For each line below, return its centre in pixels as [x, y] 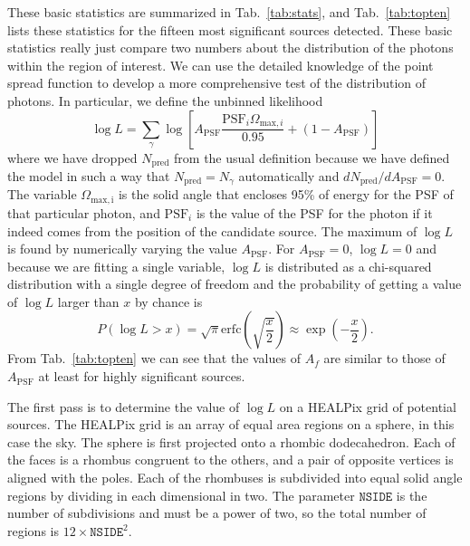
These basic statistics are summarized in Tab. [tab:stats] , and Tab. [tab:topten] [229, 12]
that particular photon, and [84, 212]
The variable [42, 194]
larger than [88, 301]
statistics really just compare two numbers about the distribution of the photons [230, 48]
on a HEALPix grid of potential [368, 406]
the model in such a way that [89, 176]
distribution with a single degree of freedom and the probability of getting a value [235, 284]
